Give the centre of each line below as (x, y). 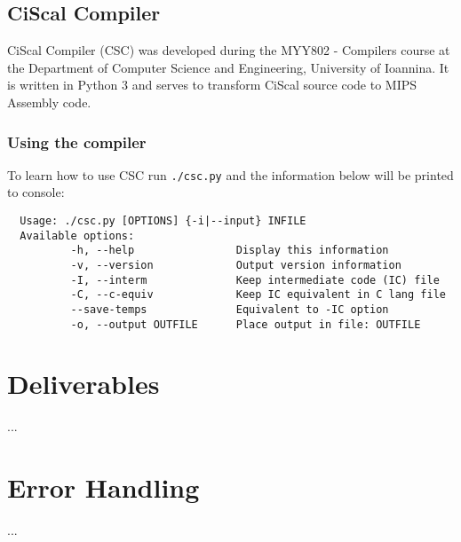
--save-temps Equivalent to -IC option (230, 309)
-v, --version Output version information (236, 266)
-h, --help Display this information (230, 251)
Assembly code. (49, 102)
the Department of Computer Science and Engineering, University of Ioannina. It (228, 67)
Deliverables (83, 384)
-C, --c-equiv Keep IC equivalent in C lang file (258, 295)
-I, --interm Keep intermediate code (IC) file (255, 280)
